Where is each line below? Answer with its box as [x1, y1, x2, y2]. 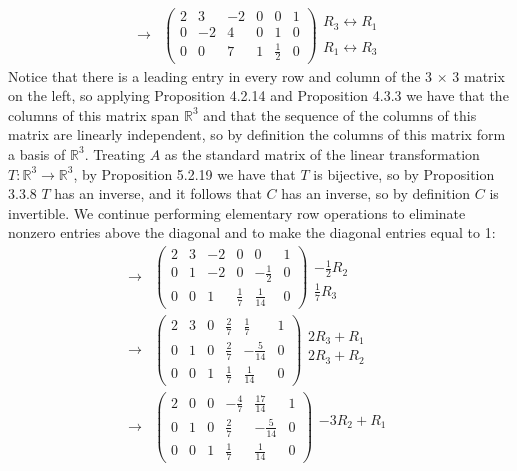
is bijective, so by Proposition [313, 163, 495, 184]
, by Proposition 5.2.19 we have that [73, 163, 296, 184]
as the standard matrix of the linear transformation [164, 143, 480, 164]
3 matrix [452, 65, 505, 86]
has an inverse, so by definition [281, 183, 471, 204]
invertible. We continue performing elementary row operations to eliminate [8, 202, 466, 223]
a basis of [8, 143, 66, 164]
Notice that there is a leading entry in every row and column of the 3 [8, 65, 433, 86]
